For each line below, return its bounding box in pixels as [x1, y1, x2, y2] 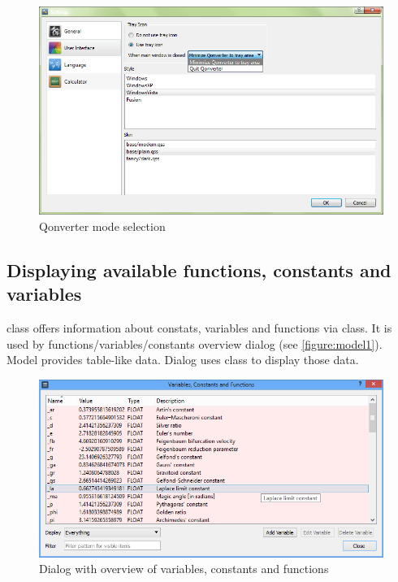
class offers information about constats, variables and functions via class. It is [6, 319, 392, 337]
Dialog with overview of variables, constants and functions [39, 560, 329, 577]
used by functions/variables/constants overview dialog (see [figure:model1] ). [6, 335, 383, 352]
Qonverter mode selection [39, 217, 166, 234]
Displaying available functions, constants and [6, 257, 392, 282]
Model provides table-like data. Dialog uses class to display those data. [6, 351, 359, 368]
